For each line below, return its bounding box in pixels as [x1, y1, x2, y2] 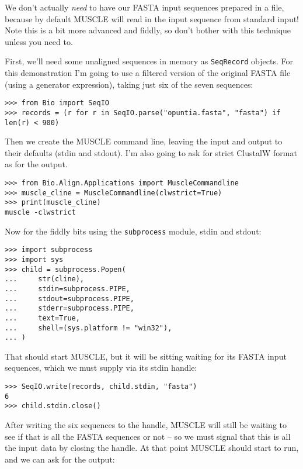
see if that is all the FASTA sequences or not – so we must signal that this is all [5, 430, 291, 442]
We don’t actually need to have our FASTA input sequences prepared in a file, [5, 1, 284, 13]
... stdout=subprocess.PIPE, [5, 294, 134, 303]
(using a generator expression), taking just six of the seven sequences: [5, 78, 253, 90]
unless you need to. [5, 35, 73, 47]
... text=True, [5, 313, 80, 322]
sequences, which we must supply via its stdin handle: [5, 361, 197, 374]
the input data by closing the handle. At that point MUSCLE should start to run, [5, 442, 299, 454]
